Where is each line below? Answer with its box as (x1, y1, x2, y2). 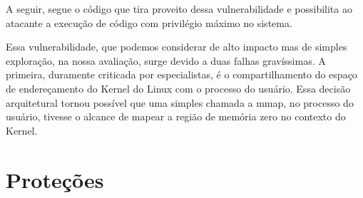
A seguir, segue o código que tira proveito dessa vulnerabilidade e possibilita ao (6, 1, 352, 16)
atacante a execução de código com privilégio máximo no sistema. (6, 15, 292, 30)
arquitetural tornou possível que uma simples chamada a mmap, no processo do (6, 95, 354, 110)
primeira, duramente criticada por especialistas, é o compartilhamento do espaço (6, 67, 357, 82)
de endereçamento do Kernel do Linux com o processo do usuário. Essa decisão (6, 80, 351, 95)
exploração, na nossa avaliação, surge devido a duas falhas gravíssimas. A (6, 53, 326, 68)
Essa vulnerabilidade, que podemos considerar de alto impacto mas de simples (6, 39, 347, 54)
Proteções (6, 165, 104, 194)
